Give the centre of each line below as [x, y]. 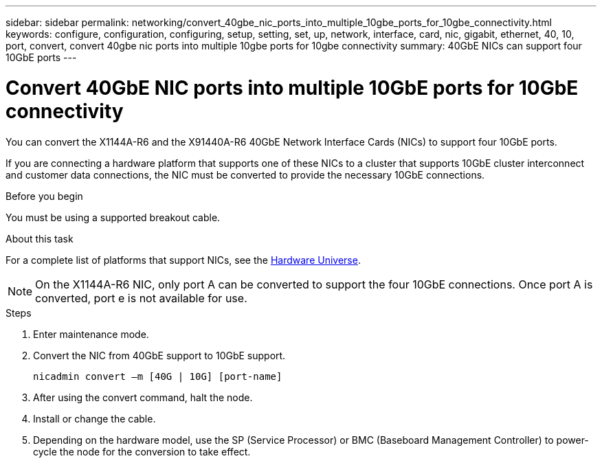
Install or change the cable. [94, 418]
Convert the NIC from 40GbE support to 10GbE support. [159, 355]
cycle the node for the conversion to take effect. [142, 451]
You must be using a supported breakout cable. [113, 217]
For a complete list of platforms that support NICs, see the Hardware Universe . [183, 260]
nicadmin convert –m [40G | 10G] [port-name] [158, 376]
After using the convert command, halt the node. [143, 397]
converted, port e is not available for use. [141, 298]
